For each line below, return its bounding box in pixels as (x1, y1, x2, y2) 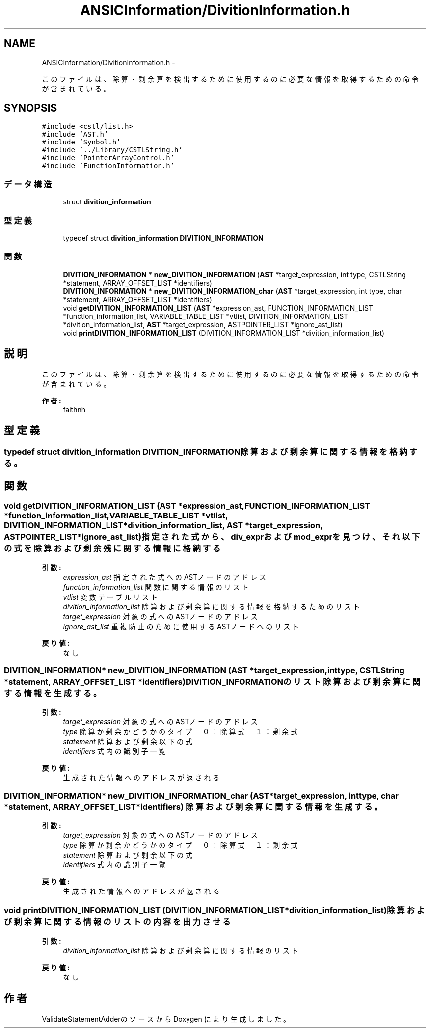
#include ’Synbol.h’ (42, 138, 121, 146)
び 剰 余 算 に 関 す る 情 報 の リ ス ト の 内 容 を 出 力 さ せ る (4, 917, 231, 927)
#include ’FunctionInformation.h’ (42, 162, 175, 170)
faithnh (63, 405, 86, 414)
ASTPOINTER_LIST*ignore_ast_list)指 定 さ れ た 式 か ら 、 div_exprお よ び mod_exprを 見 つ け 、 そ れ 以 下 (4, 532, 420, 542)
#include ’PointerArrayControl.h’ (42, 154, 175, 162)
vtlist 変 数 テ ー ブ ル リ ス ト (63, 592, 158, 601)
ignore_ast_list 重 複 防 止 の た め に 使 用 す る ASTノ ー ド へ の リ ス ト (63, 622, 299, 631)
